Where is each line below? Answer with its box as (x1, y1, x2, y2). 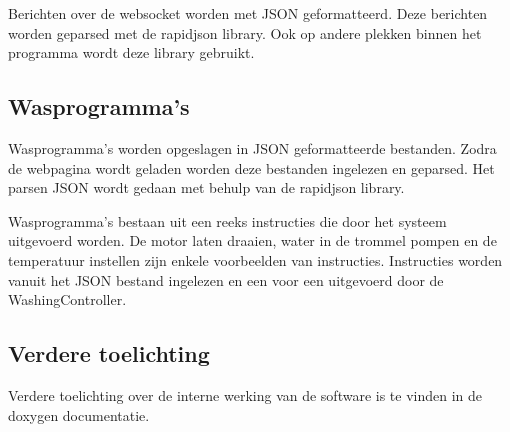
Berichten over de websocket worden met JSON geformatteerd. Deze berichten (8, 3, 488, 23)
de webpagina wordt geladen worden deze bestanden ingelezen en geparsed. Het (8, 157, 495, 178)
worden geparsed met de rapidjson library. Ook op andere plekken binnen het (8, 22, 482, 43)
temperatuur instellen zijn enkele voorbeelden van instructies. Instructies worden (8, 249, 503, 270)
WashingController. (8, 289, 127, 310)
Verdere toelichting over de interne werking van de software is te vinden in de (8, 384, 483, 405)
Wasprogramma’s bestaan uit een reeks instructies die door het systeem (8, 210, 447, 231)
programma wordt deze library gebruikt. (8, 42, 255, 63)
